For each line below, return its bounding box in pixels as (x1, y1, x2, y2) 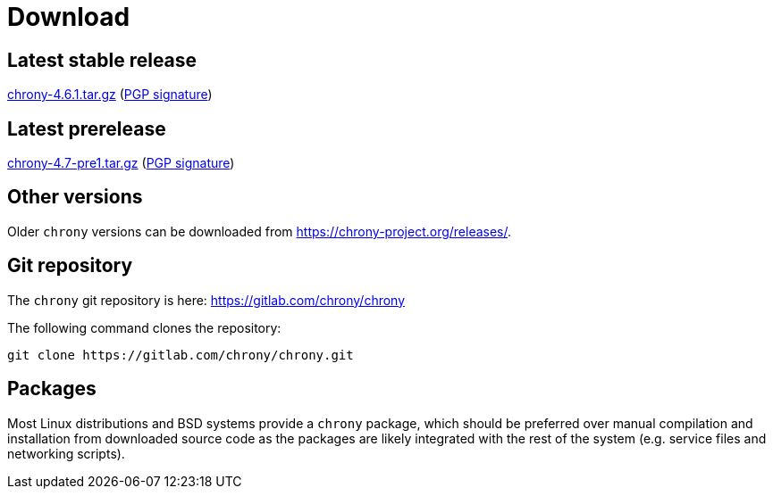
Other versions (7, 186, 143, 209)
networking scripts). (7, 445, 125, 461)
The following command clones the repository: (7, 319, 281, 335)
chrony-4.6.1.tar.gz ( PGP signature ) (7, 87, 213, 103)
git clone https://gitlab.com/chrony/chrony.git (7, 347, 354, 362)
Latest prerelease (7, 117, 166, 140)
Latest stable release (7, 48, 197, 71)
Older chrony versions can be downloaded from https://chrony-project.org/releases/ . (7, 223, 512, 239)
